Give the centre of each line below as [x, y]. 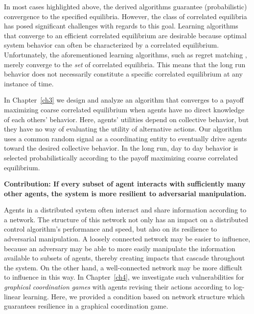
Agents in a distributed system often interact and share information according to [125, 210]
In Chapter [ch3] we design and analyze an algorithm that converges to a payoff [124, 100]
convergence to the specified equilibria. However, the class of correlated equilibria [126, 16]
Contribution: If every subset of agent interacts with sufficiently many [125, 184]
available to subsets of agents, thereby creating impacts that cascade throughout [125, 258]
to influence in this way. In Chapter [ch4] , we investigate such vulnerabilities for [124, 277]
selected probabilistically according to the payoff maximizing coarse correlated [121, 157]
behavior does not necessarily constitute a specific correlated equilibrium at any [123, 74]
